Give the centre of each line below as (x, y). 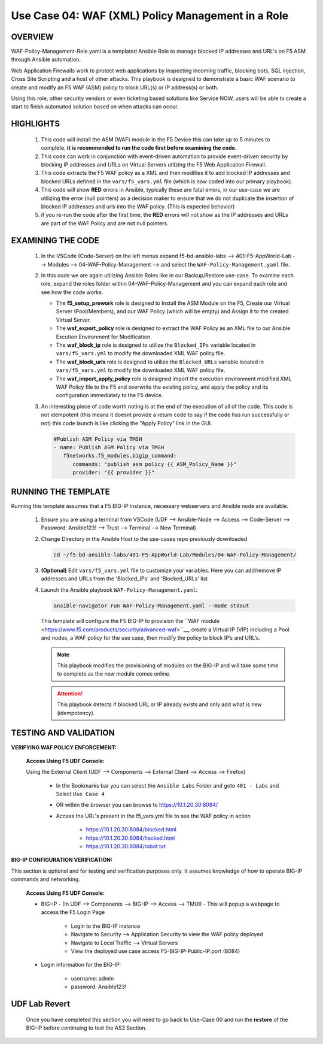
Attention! (70, 693)
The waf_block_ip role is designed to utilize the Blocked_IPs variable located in (156, 345)
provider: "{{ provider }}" (114, 473)
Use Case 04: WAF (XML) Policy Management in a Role (150, 16)
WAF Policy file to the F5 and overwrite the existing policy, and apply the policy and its (162, 387)
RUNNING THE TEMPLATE (60, 491)
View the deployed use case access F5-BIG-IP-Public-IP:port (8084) (156, 951)
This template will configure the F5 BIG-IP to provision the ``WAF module (130, 621)
